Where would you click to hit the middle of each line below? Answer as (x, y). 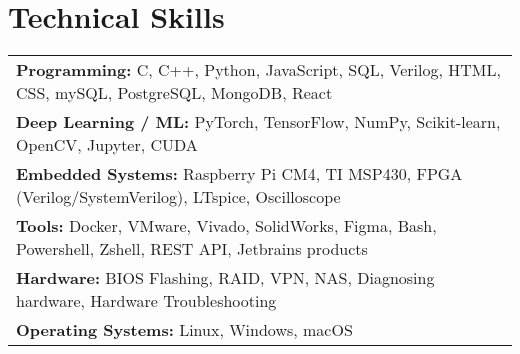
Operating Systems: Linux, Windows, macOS (184, 330)
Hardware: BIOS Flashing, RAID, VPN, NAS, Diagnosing (225, 278)
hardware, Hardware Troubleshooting (146, 301)
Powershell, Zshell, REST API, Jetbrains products (192, 249)
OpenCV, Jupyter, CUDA (107, 145)
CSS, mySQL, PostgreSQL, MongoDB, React (174, 93)
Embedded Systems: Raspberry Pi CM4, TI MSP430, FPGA (239, 174)
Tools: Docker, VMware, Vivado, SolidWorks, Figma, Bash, (226, 226)
